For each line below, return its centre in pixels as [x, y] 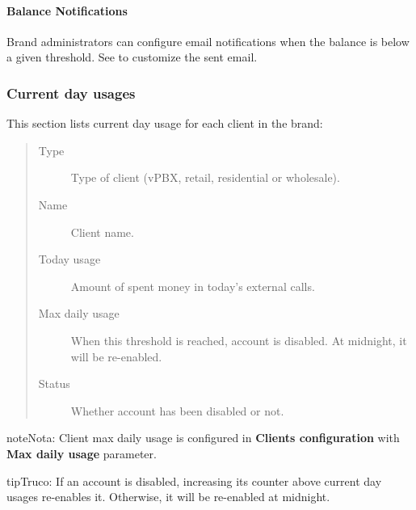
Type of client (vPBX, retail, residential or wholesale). [205, 177]
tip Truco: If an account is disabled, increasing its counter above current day [194, 480]
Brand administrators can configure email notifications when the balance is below [208, 41]
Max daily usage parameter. [82, 453]
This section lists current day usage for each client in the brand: [165, 123]
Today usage [69, 259]
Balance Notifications [67, 10]
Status [54, 384]
